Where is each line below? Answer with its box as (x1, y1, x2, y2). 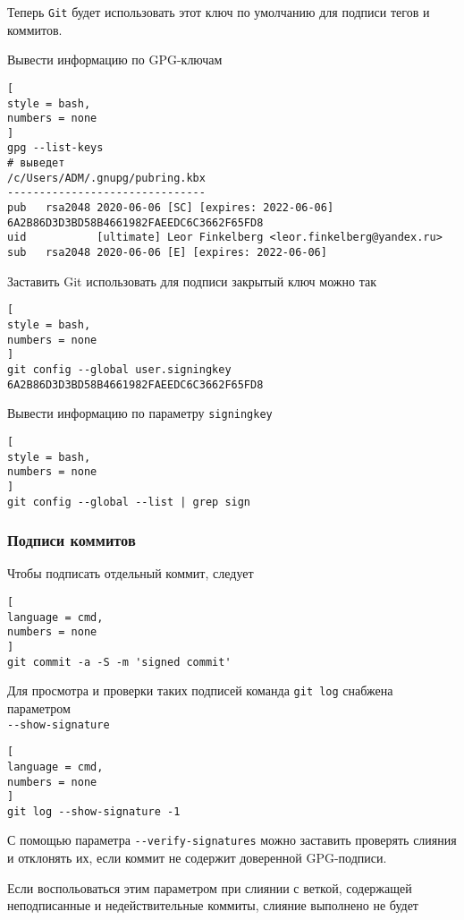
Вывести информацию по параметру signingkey (7, 404, 273, 422)
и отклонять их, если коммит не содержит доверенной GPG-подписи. (7, 848, 387, 867)
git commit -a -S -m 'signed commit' (7, 655, 232, 669)
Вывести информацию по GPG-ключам (7, 50, 223, 69)
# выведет (7, 157, 65, 170)
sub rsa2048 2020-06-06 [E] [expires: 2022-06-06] (7, 246, 327, 260)
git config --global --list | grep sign (7, 495, 251, 508)
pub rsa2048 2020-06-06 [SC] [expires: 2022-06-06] (7, 201, 334, 215)
